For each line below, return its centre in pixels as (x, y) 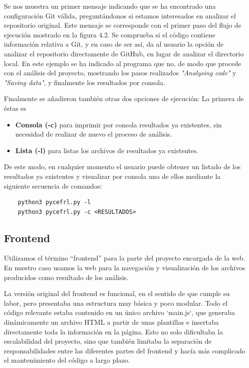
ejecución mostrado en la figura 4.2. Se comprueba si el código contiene (110, 34)
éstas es (15, 108)
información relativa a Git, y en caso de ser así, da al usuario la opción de (114, 44)
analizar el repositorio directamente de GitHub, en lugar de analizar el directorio (124, 53)
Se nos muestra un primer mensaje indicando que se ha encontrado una (110, 6)
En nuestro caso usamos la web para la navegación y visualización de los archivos (125, 268)
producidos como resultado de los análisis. (66, 277)
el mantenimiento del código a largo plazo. (67, 360)
